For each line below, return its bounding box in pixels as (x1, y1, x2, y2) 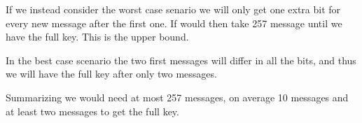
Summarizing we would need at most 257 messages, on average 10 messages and (6, 89, 349, 104)
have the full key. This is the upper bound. (6, 29, 189, 44)
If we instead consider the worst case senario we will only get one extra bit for (6, 2, 341, 16)
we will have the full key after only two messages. (6, 66, 217, 81)
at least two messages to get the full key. (6, 103, 179, 118)
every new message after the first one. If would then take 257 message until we (6, 15, 342, 30)
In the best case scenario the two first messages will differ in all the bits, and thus (6, 52, 356, 67)
